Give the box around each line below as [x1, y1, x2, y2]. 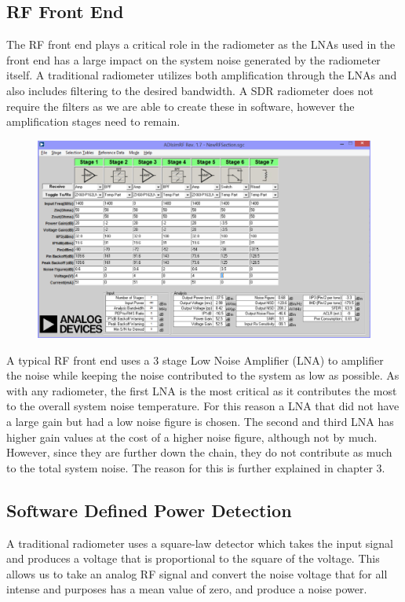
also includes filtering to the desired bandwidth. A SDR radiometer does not [6, 82, 374, 98]
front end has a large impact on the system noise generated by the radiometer [6, 51, 381, 68]
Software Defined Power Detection [6, 497, 292, 522]
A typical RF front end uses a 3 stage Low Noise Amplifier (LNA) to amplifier [6, 351, 384, 368]
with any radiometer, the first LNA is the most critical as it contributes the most [6, 382, 397, 398]
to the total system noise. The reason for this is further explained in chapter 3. [6, 459, 385, 475]
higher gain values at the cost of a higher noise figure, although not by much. [6, 428, 378, 445]
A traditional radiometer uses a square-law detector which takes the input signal [6, 534, 393, 551]
